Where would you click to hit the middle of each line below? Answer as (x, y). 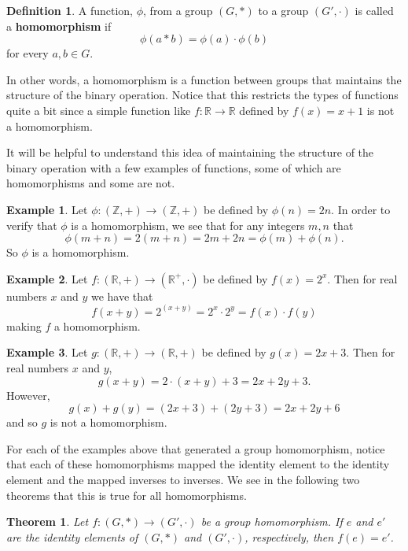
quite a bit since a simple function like (99, 110)
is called (374, 10)
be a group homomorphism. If (272, 521)
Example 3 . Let (47, 352)
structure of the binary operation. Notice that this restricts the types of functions (202, 95)
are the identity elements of (72, 536)
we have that (122, 296)
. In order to (361, 209)
